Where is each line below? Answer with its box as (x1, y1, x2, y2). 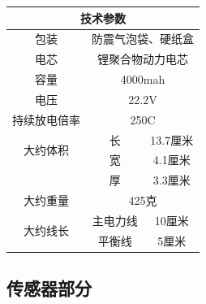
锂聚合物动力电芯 (97, 50, 188, 67)
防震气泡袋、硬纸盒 (92, 30, 194, 47)
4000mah (120, 71, 165, 88)
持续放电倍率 (12, 111, 80, 128)
